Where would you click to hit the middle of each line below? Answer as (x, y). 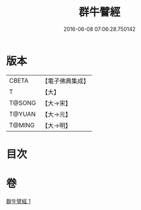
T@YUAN (23, 114)
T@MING (22, 125)
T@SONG (23, 103)
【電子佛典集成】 (66, 81)
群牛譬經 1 (18, 201)
